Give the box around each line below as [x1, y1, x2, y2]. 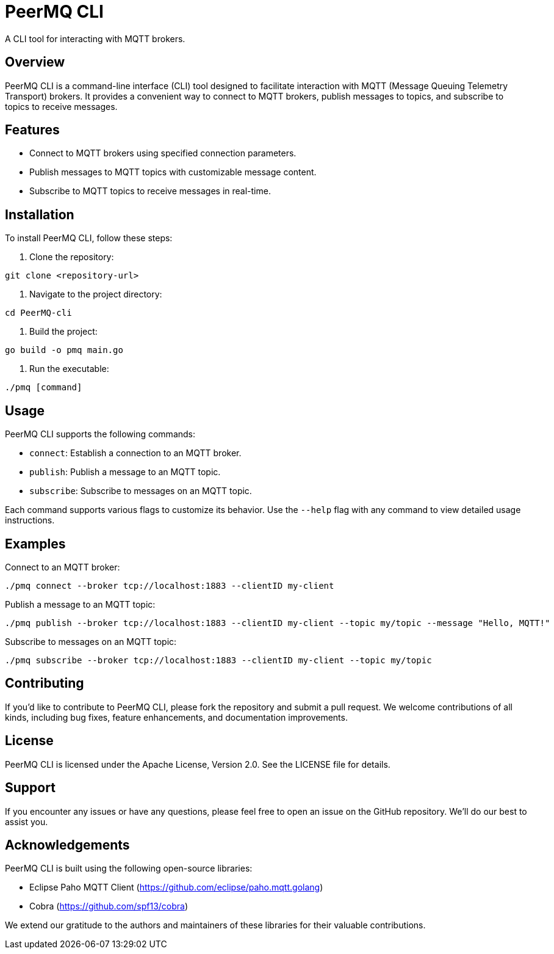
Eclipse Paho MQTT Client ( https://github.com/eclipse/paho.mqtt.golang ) [29, 882, 323, 893]
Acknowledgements [5, 837, 130, 853]
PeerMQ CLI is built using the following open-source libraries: [5, 863, 253, 874]
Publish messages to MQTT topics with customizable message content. [29, 167, 317, 178]
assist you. [5, 816, 48, 827]
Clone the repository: [29, 252, 114, 263]
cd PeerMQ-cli [5, 308, 72, 318]
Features [5, 122, 60, 138]
